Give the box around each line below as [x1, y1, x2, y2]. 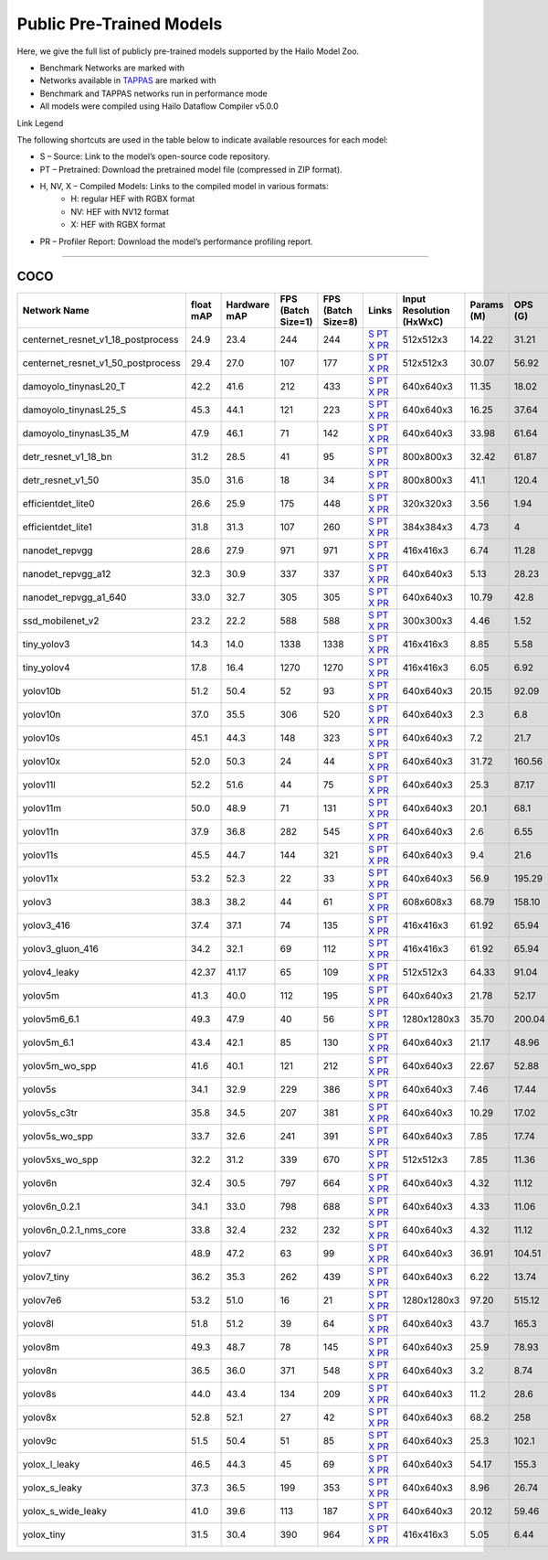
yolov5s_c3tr [22, 1106, 78, 1119]
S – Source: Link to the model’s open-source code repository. [39, 151, 270, 162]
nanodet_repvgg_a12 [22, 567, 111, 580]
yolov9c [22, 1434, 58, 1447]
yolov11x [22, 871, 58, 884]
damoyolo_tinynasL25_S [22, 403, 127, 416]
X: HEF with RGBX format [70, 219, 166, 230]
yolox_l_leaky [22, 1458, 80, 1470]
